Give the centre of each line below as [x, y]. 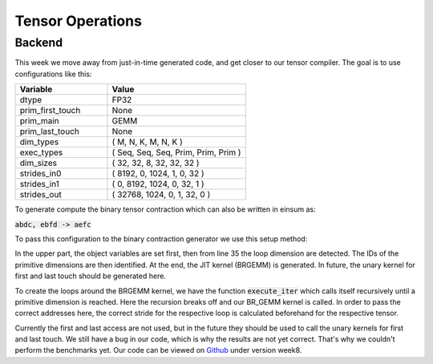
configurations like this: [53, 74]
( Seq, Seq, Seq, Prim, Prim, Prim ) [176, 152]
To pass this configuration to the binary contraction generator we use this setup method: [161, 239]
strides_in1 [40, 184]
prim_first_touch [50, 111]
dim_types [39, 142]
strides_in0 [40, 174]
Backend [39, 42]
